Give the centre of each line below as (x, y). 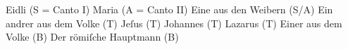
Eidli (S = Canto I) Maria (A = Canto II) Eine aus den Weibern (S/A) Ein (169, 9)
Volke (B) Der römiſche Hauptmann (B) (92, 37)
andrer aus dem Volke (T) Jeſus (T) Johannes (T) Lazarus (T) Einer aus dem (174, 23)
